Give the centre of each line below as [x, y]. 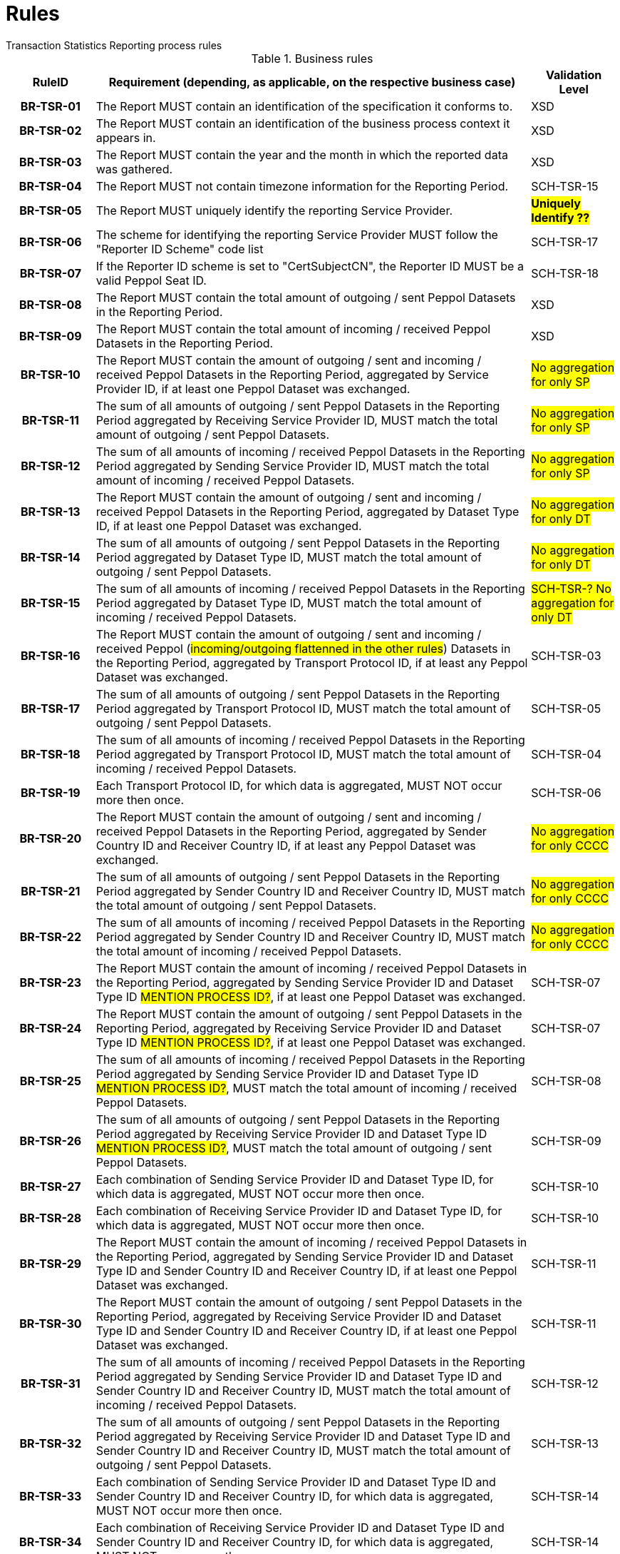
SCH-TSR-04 [566, 754]
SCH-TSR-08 [566, 1081]
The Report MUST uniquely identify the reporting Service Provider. [274, 210]
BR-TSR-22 [50, 936]
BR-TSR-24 [51, 1028]
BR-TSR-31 [51, 1383]
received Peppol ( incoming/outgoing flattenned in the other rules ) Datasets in [303, 648]
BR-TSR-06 [51, 242]
